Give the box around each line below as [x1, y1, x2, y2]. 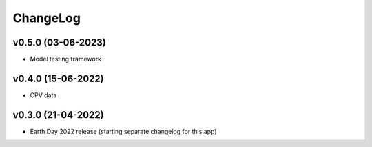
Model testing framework [30, 55, 102, 63]
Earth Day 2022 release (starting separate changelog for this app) [30, 127, 217, 135]
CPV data [30, 90, 57, 99]
